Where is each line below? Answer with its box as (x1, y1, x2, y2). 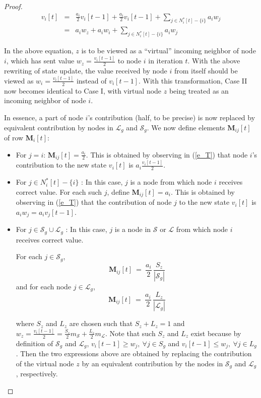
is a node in (114, 224, 151, 234)
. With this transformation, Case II (138, 75, 247, 86)
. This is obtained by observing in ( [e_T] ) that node (86, 149, 248, 160)
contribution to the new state (16, 160, 107, 170)
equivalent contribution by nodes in (4, 122, 113, 132)
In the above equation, (4, 45, 74, 56)
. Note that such (105, 328, 156, 338)
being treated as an (169, 85, 229, 96)
